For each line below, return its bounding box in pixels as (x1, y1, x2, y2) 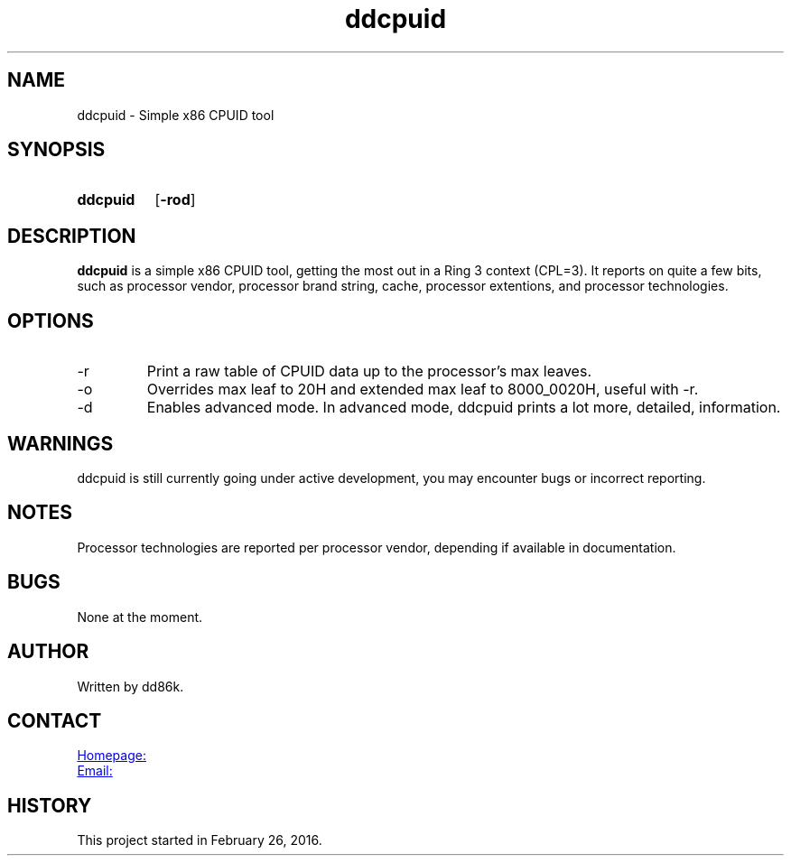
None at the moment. (77, 608, 203, 625)
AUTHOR (7, 640, 89, 663)
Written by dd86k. (77, 678, 184, 694)
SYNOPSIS (7, 138, 106, 162)
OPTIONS (7, 309, 94, 332)
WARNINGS (7, 431, 114, 455)
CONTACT (7, 709, 102, 732)
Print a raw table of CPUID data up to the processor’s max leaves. (146, 362, 591, 381)
